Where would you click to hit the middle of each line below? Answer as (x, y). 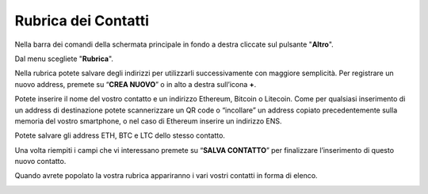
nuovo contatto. (40, 162)
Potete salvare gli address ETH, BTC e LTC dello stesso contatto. (120, 135)
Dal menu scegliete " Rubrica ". (64, 59)
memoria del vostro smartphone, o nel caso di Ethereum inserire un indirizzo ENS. (148, 121)
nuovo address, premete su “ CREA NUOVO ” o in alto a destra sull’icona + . (136, 84)
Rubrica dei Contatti (82, 21)
